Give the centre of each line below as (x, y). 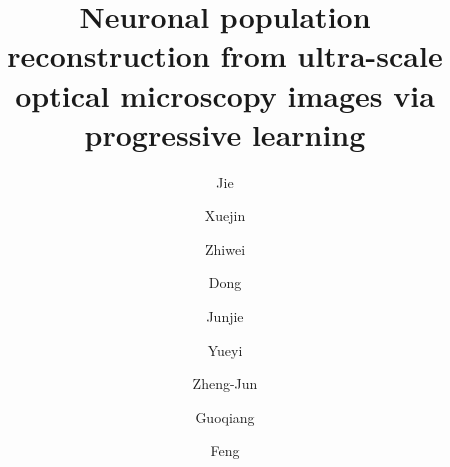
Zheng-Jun (225, 383)
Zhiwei (225, 248)
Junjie (225, 316)
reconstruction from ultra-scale (225, 55)
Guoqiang (225, 416)
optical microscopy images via (225, 94)
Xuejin (225, 215)
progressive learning (225, 133)
